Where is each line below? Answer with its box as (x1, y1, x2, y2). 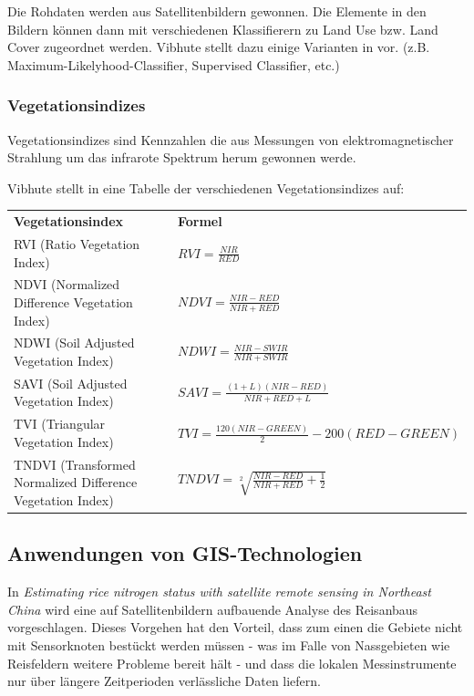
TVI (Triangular (14, 414, 106, 433)
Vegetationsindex (14, 212, 124, 231)
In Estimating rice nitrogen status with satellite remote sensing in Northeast (7, 582, 431, 601)
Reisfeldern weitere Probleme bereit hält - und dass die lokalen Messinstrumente (7, 653, 457, 672)
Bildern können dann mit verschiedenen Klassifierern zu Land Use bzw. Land (7, 19, 438, 38)
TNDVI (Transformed (14, 454, 136, 473)
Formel (177, 212, 222, 231)
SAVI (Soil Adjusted (14, 373, 128, 392)
